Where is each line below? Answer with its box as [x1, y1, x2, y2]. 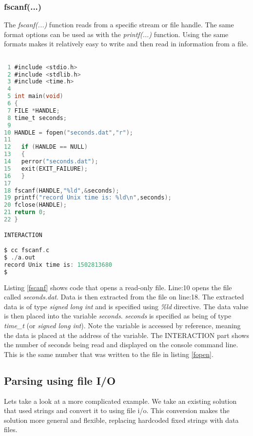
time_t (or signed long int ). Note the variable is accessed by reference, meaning [4, 320, 241, 330]
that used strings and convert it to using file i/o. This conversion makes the [4, 405, 230, 416]
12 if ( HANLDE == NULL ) [4, 143, 88, 151]
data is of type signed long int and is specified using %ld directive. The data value [4, 301, 249, 311]
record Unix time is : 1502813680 [4, 261, 112, 268]
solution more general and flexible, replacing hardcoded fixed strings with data [4, 415, 239, 425]
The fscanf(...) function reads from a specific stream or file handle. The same [4, 20, 234, 30]
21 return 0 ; [4, 209, 46, 216]
